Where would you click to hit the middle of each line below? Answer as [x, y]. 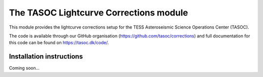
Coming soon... [24, 68]
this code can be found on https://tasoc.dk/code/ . [59, 43]
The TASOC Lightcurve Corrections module [99, 13]
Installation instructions [46, 56]
